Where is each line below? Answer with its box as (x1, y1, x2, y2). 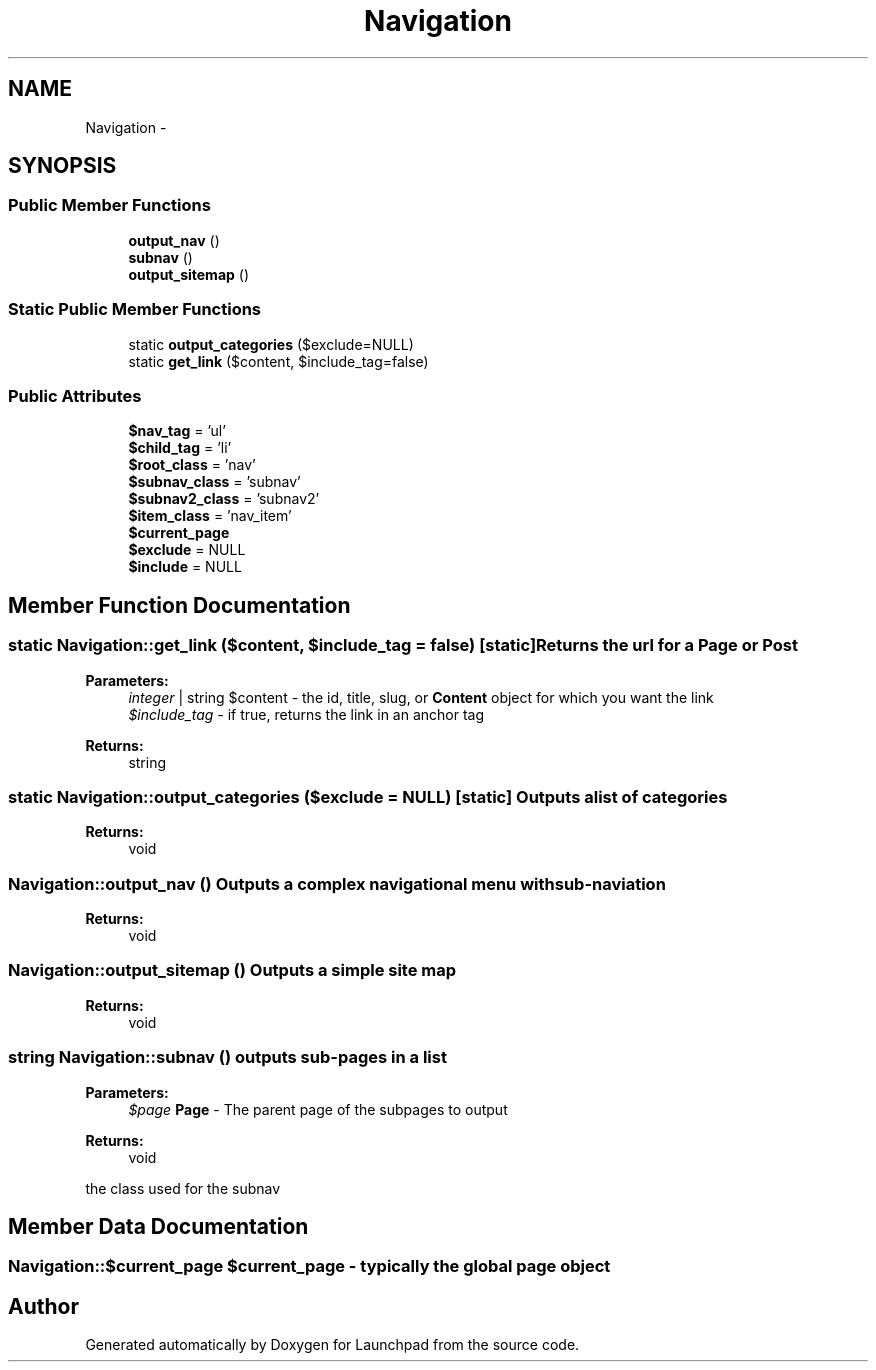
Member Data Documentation (8, 1213, 309, 1239)
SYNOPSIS (8, 153, 117, 179)
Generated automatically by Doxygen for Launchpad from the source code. (85, 1336, 580, 1354)
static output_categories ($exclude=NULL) (128, 335, 414, 353)
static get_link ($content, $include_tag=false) (128, 352, 429, 370)
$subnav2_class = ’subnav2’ (128, 490, 320, 508)
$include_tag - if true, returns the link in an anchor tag (128, 705, 485, 723)
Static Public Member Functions (8, 299, 262, 320)
